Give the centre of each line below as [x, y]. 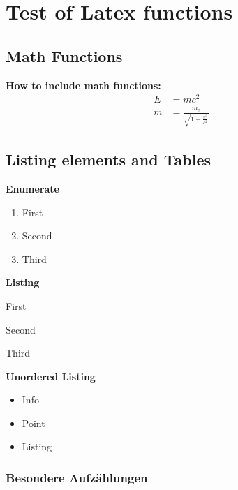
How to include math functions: [83, 85]
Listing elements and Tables [108, 159]
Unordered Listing [51, 376]
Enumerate [32, 188]
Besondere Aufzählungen [77, 477]
